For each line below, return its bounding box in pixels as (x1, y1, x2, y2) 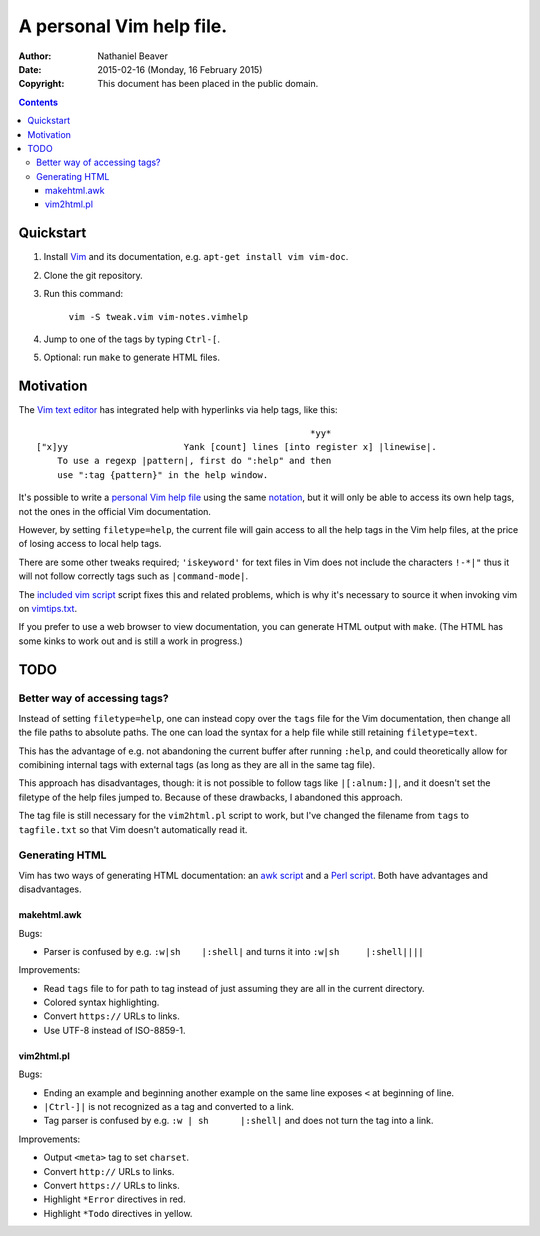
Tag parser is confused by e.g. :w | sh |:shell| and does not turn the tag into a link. (43, 1115, 434, 1127)
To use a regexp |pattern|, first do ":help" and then (56, 455, 332, 467)
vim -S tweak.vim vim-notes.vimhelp (68, 311, 249, 322)
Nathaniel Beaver (97, 50, 169, 62)
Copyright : (18, 78, 65, 90)
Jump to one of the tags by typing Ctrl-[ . (43, 333, 220, 345)
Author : (18, 50, 52, 62)
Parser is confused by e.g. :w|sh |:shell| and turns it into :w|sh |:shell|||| (43, 945, 424, 957)
